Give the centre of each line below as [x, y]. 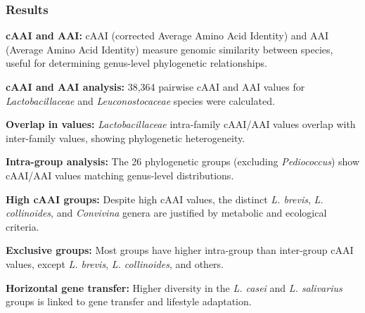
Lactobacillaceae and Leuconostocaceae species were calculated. [140, 100]
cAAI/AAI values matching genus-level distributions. [120, 175]
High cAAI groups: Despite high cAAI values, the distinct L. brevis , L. [165, 199]
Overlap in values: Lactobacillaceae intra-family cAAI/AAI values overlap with [181, 124]
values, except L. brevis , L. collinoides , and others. [115, 263]
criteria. [23, 226]
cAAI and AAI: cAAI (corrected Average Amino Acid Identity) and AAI [167, 36]
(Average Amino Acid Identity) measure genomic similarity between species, [169, 49]
